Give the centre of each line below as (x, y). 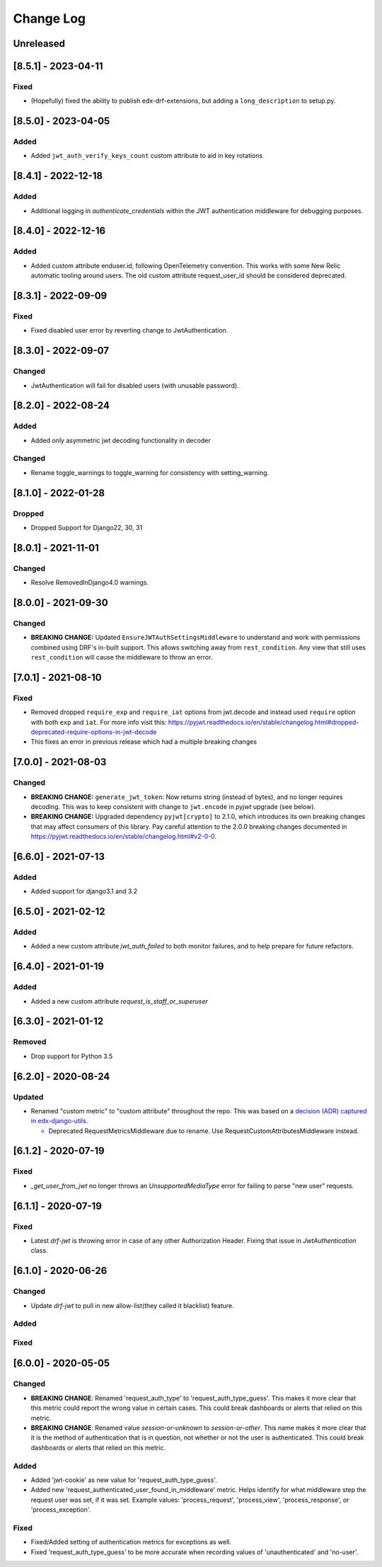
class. (40, 1251)
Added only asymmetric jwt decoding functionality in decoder (121, 440)
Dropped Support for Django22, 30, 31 (87, 527)
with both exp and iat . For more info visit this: (99, 722)
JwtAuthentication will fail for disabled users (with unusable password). (135, 385)
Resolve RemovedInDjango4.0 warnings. (89, 582)
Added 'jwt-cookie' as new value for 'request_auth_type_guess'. (124, 1480)
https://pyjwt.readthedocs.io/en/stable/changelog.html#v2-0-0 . (124, 837)
